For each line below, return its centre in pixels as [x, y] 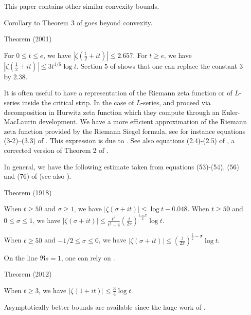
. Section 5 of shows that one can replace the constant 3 [160, 65]
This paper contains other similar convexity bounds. [81, 6]
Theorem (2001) [28, 39]
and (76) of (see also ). [38, 176]
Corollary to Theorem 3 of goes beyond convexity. [78, 22]
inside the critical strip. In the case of [78, 102]
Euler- [231, 112]
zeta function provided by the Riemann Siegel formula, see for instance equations [125, 131]
